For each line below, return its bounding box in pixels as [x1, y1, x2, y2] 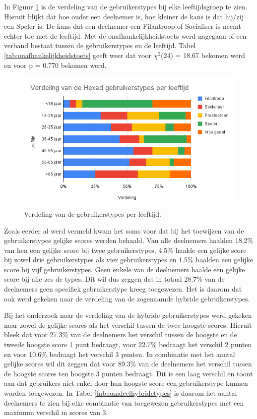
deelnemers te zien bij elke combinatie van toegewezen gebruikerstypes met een [4, 397, 244, 408]
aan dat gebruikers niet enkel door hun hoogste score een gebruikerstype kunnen [4, 378, 248, 388]
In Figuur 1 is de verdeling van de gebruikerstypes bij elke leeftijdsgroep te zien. [4, 1, 248, 11]
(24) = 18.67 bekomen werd [161, 50, 245, 60]
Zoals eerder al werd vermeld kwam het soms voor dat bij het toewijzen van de [4, 225, 244, 236]
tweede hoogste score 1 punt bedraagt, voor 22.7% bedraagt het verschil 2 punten [4, 339, 252, 350]
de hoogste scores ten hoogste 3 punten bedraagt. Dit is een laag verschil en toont [4, 368, 253, 378]
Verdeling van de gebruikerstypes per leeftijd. [24, 208, 161, 219]
